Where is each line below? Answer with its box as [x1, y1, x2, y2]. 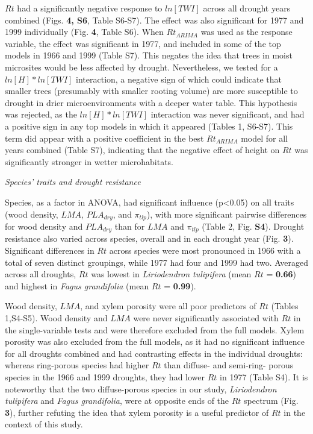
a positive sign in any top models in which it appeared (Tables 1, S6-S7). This [5, 119, 293, 132]
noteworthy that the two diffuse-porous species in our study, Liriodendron [5, 382, 277, 395]
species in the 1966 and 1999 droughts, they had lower [5, 370, 205, 383]
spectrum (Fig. [244, 394, 299, 407]
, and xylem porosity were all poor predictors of [80, 300, 256, 312]
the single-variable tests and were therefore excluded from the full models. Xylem [5, 323, 305, 336]
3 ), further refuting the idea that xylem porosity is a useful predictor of [5, 406, 269, 418]
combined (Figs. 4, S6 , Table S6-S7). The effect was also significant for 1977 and [5, 13, 304, 26]
